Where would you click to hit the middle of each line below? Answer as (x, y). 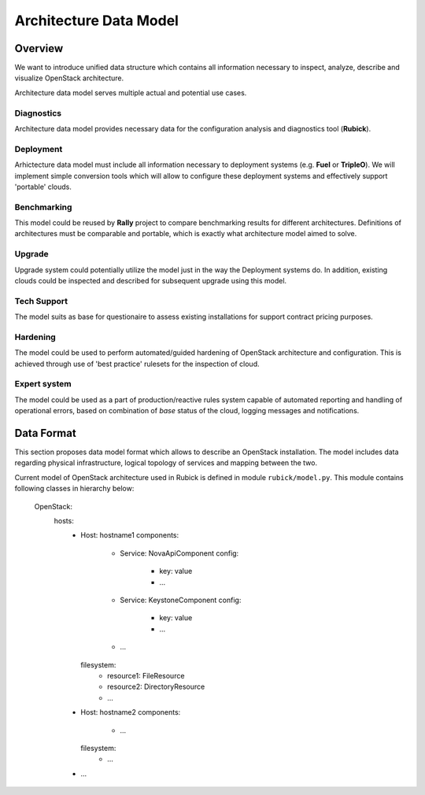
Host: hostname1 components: (130, 535)
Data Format (45, 433)
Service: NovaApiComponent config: (179, 553)
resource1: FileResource (146, 675)
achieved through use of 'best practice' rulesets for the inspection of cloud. (137, 364)
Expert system (43, 384)
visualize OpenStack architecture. (69, 78)
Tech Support (41, 301)
